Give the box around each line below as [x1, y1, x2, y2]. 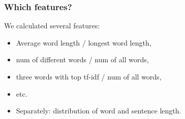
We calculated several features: [4, 20, 100, 31]
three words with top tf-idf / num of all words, [16, 71, 162, 82]
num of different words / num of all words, [16, 54, 149, 65]
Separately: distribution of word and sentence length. [16, 105, 181, 116]
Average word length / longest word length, [16, 37, 151, 48]
